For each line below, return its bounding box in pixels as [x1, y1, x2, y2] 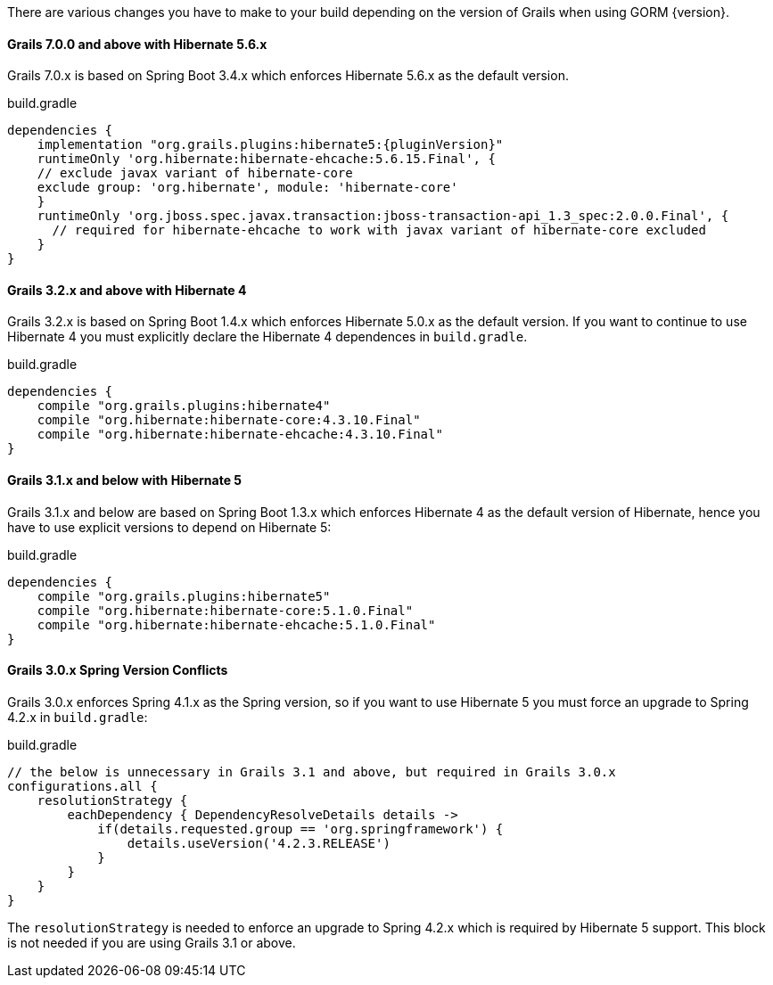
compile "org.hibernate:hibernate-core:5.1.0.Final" [37, 603, 414, 618]
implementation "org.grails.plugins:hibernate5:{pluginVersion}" [37, 137, 504, 152]
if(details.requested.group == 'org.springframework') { [97, 821, 504, 836]
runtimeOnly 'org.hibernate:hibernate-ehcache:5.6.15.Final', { [37, 152, 496, 167]
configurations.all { [7, 778, 158, 793]
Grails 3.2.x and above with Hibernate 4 [7, 282, 247, 298]
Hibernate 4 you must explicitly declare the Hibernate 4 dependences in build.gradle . [7, 329, 528, 345]
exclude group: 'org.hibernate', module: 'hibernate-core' [37, 180, 458, 195]
